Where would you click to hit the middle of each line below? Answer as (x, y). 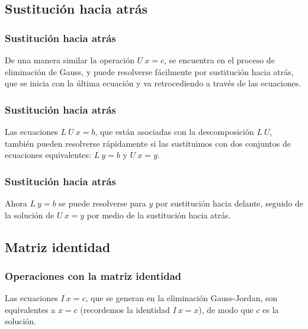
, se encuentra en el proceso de (219, 60)
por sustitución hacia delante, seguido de (229, 203)
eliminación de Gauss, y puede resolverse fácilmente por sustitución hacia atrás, (149, 71)
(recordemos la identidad (125, 309)
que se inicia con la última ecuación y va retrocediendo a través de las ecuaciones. (153, 83)
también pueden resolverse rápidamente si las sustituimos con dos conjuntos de (148, 143)
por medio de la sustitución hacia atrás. (159, 215)
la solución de (30, 215)
